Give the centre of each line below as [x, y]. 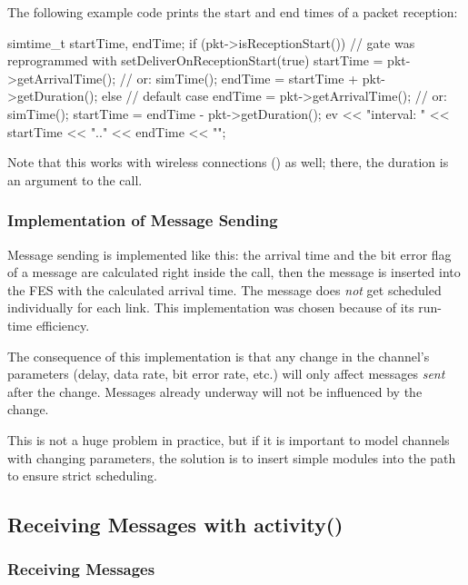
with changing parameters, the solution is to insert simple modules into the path [232, 457]
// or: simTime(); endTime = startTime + [239, 78]
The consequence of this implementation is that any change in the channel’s [219, 356]
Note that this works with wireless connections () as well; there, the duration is [228, 162]
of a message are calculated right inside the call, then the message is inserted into [234, 272]
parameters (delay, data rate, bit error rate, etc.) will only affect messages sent [226, 374]
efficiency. [63, 325]
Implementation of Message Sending [143, 220]
